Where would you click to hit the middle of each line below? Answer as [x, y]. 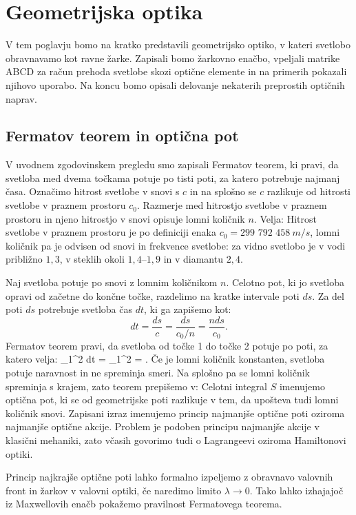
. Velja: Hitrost [285, 218]
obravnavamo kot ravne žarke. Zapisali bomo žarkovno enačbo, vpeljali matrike [173, 58]
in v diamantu [193, 259]
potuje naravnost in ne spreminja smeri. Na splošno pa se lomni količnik [158, 373]
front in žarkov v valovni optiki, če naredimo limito [114, 490]
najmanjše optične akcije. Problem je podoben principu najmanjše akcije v [163, 426]
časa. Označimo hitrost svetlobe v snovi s [93, 191]
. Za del [328, 295]
